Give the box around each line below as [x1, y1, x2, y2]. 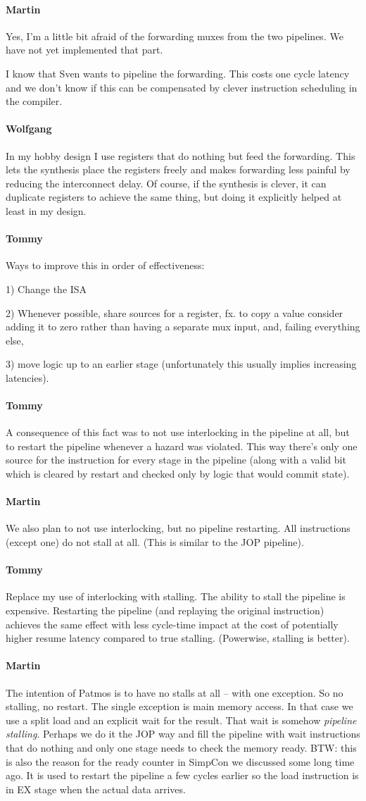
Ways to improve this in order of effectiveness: [6, 258, 205, 273]
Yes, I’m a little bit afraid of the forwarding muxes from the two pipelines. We [6, 28, 343, 43]
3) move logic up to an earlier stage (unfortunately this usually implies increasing [6, 356, 357, 371]
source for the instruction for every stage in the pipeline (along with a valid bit [6, 452, 346, 467]
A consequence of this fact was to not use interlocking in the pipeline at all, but [6, 425, 350, 440]
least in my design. [6, 203, 87, 218]
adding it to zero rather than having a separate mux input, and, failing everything [6, 319, 360, 334]
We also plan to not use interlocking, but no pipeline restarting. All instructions [6, 521, 351, 535]
